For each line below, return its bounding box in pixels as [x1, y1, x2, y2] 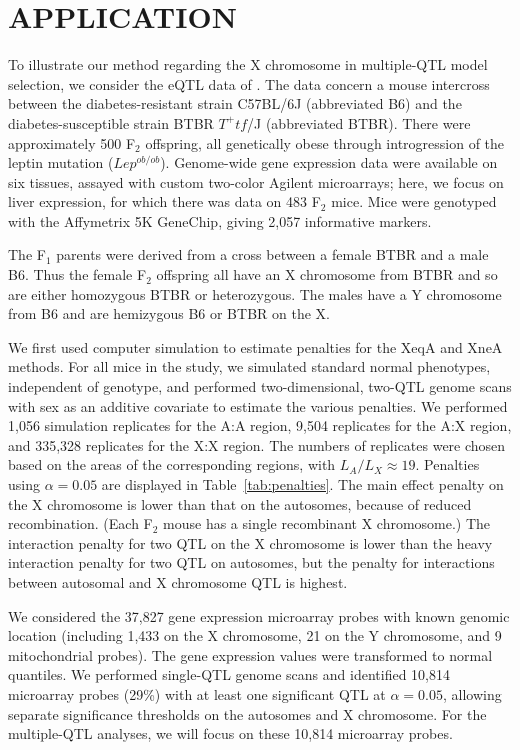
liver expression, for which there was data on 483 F [8, 191, 321, 212]
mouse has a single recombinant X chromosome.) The [163, 513, 491, 534]
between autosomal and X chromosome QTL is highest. [8, 571, 348, 592]
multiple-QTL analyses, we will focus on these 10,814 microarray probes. [8, 723, 453, 744]
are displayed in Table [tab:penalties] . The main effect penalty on [101, 474, 504, 494]
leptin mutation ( [8, 152, 114, 173]
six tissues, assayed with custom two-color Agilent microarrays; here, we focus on [8, 171, 504, 192]
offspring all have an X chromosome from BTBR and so [156, 264, 498, 285]
